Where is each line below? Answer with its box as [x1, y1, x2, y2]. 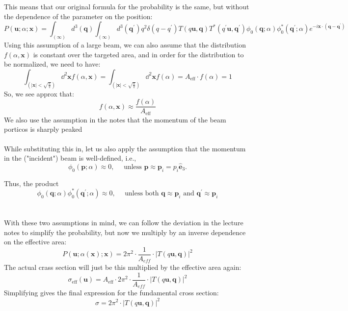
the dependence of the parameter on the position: [4, 11, 153, 21]
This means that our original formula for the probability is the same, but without [4, 1, 249, 11]
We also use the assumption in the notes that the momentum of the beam [4, 114, 226, 124]
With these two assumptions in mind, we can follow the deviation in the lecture [4, 217, 243, 228]
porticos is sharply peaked [4, 124, 82, 134]
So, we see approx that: [4, 88, 74, 98]
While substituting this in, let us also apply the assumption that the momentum [4, 143, 246, 153]
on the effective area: [4, 237, 67, 247]
